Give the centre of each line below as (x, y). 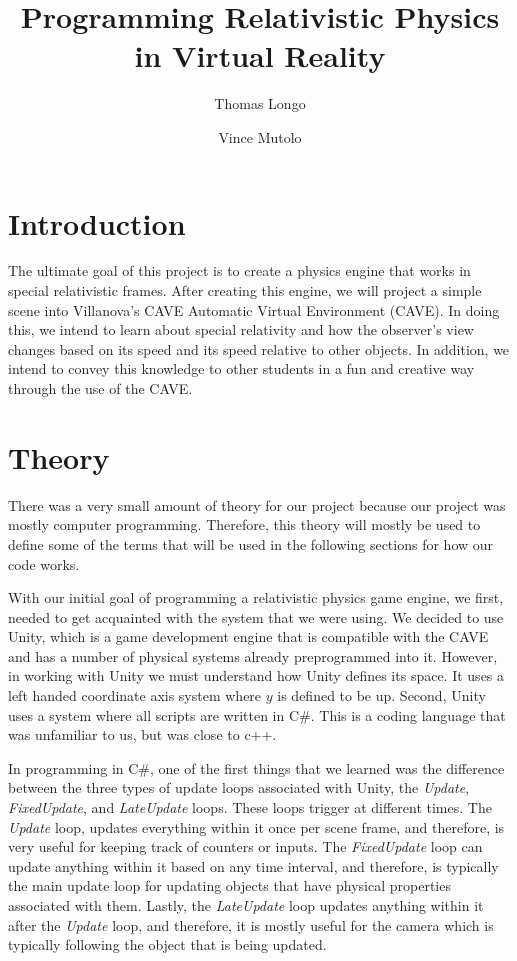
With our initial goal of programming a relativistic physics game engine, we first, (256, 597)
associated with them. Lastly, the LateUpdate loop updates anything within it (246, 905)
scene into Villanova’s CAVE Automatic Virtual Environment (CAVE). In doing (254, 309)
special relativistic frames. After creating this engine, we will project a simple (245, 290)
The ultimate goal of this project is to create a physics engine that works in (239, 270)
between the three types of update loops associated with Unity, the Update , (239, 787)
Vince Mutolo (260, 136)
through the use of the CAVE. (100, 388)
